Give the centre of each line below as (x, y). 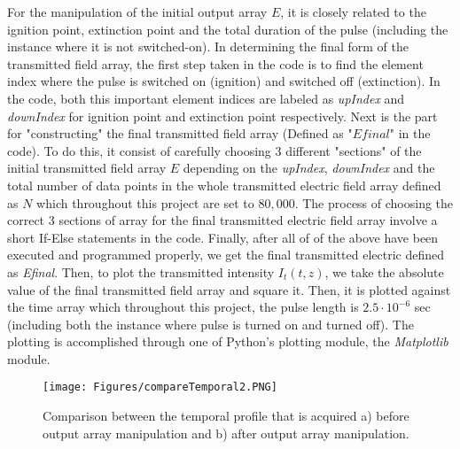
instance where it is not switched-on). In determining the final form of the (208, 46)
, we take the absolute (384, 271)
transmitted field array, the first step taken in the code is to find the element (215, 63)
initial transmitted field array (87, 168)
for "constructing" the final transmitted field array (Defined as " (180, 133)
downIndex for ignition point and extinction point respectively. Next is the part (222, 116)
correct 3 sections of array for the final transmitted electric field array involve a (222, 220)
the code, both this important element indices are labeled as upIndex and (206, 98)
